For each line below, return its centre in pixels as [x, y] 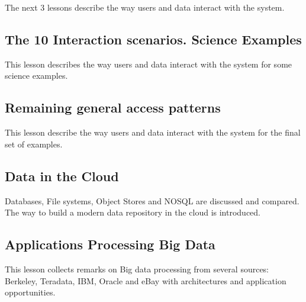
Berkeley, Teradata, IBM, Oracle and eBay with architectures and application [146, 280]
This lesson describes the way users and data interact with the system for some [149, 64]
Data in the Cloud [62, 176]
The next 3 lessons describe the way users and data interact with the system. [145, 7]
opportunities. [30, 292]
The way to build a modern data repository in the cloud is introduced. [133, 212]
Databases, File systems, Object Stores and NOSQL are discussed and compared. [152, 200]
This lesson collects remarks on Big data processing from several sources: [137, 269]
